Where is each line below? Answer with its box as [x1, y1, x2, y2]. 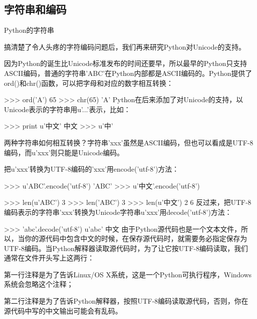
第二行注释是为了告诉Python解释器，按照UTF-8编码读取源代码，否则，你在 [4, 296, 249, 306]
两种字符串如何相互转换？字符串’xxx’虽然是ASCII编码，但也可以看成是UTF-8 [4, 137, 254, 147]
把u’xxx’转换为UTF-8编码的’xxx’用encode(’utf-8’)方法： [4, 164, 179, 174]
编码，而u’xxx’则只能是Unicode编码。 [4, 147, 124, 157]
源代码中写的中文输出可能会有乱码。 [4, 305, 122, 316]
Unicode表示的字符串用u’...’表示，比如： [4, 104, 131, 114]
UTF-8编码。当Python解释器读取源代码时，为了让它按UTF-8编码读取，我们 [4, 243, 248, 253]
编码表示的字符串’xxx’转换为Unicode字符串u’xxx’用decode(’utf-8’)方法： [4, 206, 232, 217]
